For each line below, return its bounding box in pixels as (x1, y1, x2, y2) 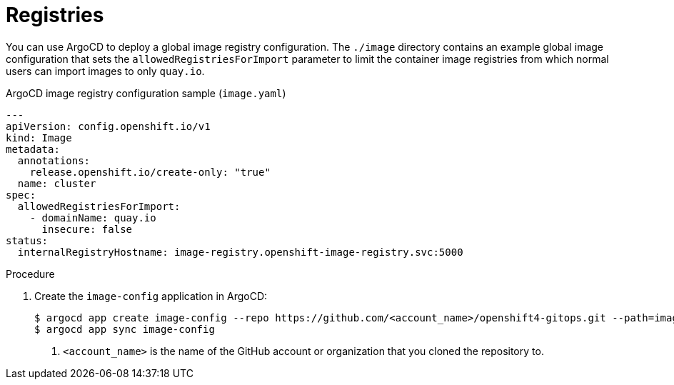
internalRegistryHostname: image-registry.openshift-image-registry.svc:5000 (17, 246, 463, 258)
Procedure (6, 267, 55, 280)
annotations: (17, 154, 91, 166)
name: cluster (17, 177, 96, 189)
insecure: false (41, 223, 133, 235)
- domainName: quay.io (29, 211, 156, 224)
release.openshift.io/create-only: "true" (29, 166, 271, 178)
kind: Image (6, 131, 72, 144)
